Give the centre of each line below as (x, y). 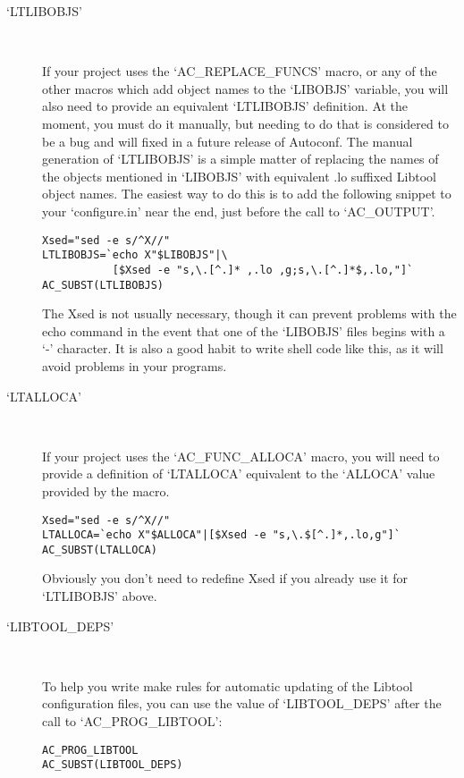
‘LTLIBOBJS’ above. (100, 596)
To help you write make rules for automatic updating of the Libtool (228, 685)
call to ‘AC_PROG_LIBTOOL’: (132, 721)
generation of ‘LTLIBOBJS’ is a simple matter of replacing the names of (240, 159)
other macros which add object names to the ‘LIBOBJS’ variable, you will (245, 88)
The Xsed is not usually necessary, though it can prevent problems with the (249, 313)
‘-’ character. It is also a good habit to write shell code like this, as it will (243, 348)
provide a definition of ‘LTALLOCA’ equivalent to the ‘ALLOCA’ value (239, 474)
